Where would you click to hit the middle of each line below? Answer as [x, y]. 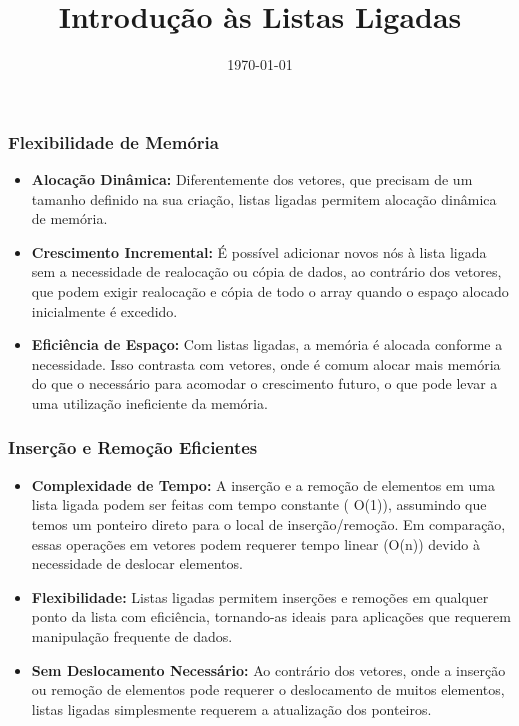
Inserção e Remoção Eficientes [133, 447]
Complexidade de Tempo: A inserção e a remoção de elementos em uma [263, 484]
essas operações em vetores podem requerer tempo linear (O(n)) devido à [255, 543]
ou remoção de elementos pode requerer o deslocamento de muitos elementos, [268, 689]
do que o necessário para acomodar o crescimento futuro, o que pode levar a [264, 383]
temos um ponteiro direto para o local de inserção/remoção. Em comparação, [268, 523]
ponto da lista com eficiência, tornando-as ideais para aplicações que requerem [271, 616]
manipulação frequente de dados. [132, 635]
